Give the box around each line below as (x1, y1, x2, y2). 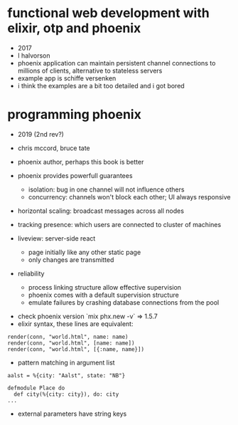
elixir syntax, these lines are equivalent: (17, 319, 134, 328)
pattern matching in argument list (17, 358, 115, 367)
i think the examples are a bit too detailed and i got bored (17, 81, 185, 90)
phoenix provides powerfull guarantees (17, 171, 133, 179)
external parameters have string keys (17, 409, 127, 418)
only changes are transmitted (28, 255, 114, 264)
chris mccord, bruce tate (17, 144, 90, 152)
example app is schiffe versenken (17, 73, 117, 83)
